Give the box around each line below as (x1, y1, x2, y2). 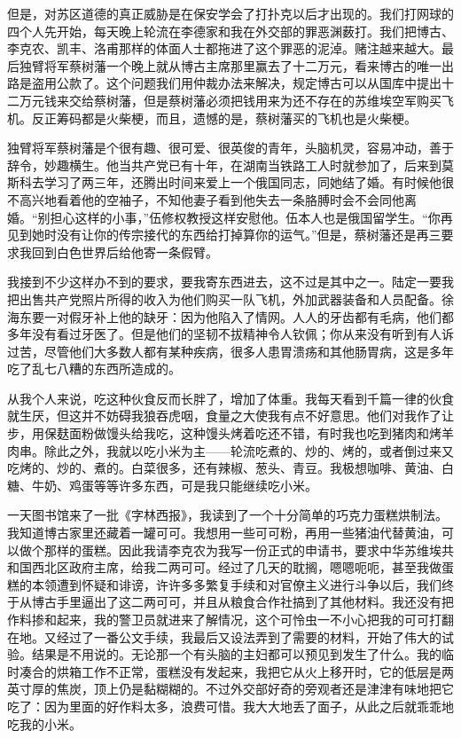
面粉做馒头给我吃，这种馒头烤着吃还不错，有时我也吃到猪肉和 (68, 424, 429, 443)
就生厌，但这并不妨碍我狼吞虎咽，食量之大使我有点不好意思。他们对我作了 (7, 406, 441, 425)
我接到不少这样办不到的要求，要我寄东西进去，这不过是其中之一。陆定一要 (7, 272, 441, 291)
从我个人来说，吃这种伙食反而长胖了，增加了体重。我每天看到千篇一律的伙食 (7, 389, 454, 407)
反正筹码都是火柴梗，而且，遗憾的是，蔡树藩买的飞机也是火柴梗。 (31, 108, 417, 127)
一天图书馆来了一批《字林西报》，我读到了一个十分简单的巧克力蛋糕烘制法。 (7, 506, 448, 524)
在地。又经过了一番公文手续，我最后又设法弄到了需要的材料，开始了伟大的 (7, 627, 441, 646)
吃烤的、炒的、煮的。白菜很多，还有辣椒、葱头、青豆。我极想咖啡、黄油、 (7, 459, 441, 477)
